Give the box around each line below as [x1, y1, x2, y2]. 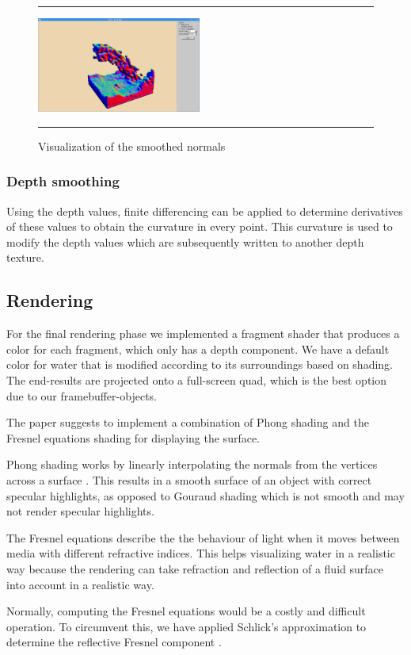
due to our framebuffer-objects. [6, 387, 157, 404]
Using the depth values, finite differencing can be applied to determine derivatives [6, 202, 403, 219]
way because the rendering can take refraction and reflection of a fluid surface [6, 560, 383, 576]
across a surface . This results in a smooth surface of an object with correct [6, 471, 372, 488]
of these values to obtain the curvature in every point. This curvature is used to [6, 218, 393, 235]
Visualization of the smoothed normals [38, 137, 226, 154]
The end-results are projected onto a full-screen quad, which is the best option [6, 372, 387, 389]
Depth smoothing [6, 171, 120, 191]
